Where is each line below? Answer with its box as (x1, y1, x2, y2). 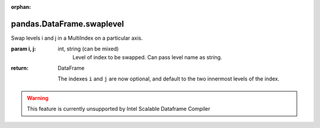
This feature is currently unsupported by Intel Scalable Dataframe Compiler (27, 105, 210, 113)
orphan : (11, 4, 31, 10)
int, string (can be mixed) (57, 45, 119, 53)
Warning (27, 94, 49, 101)
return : (11, 65, 29, 72)
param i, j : (11, 45, 36, 53)
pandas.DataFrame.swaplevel (11, 18, 124, 29)
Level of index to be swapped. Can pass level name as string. (72, 53, 222, 60)
